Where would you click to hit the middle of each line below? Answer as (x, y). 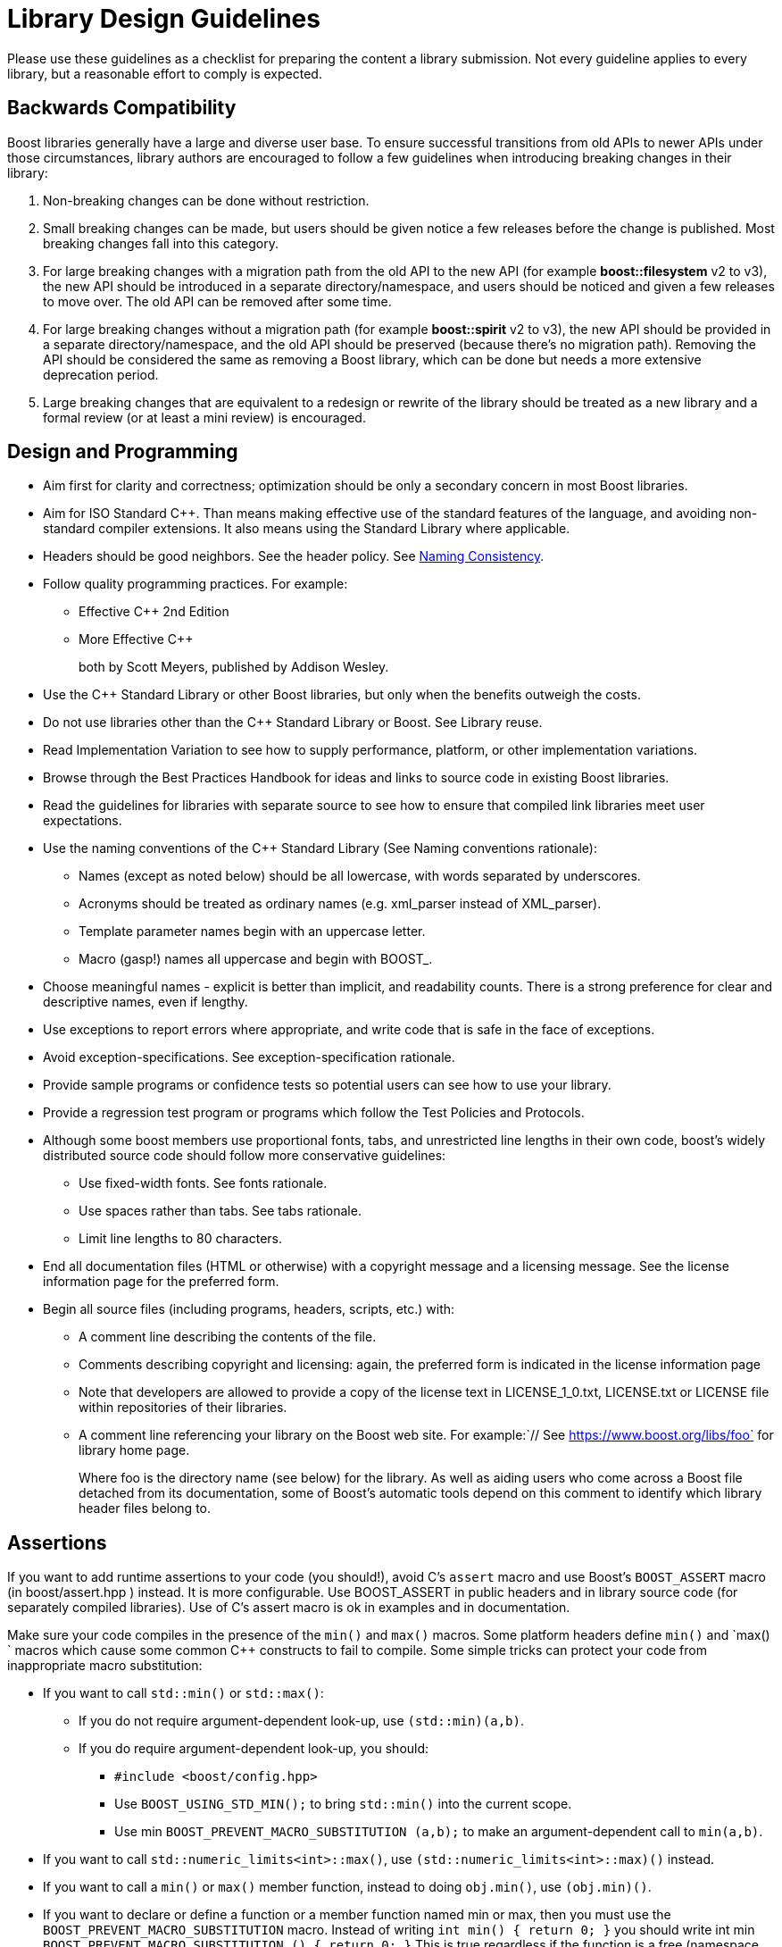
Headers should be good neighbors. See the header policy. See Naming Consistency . (294, 556)
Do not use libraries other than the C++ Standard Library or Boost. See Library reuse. (293, 723)
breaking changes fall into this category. (161, 243)
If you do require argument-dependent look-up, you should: (254, 1749)
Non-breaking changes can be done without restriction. (206, 200)
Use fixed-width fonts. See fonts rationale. (203, 1183)
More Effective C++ (136, 639)
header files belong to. (145, 1508)
